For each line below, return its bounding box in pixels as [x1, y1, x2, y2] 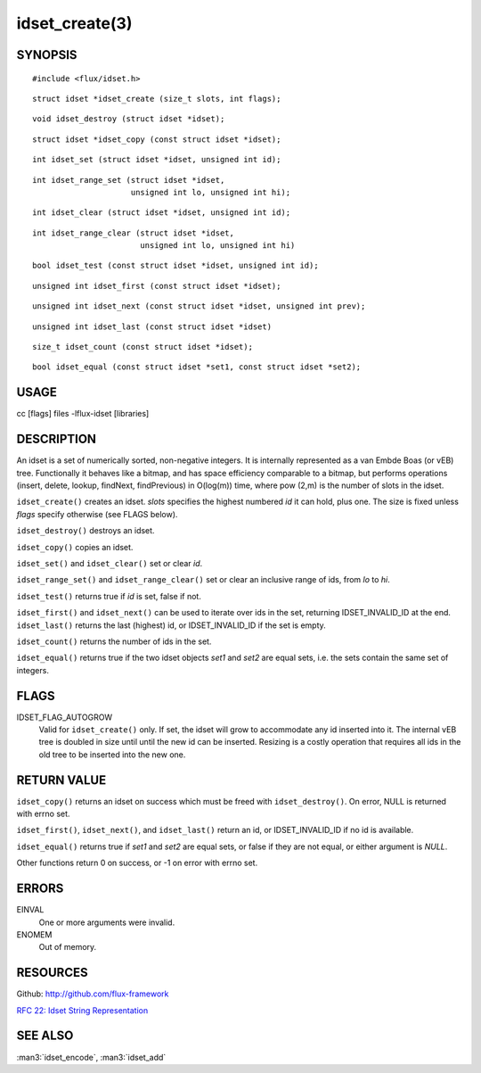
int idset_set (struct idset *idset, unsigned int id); [32, 154, 281, 165]
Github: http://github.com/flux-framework [16, 988, 169, 999]
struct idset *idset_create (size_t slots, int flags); [32, 94, 281, 103]
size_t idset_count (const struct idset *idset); [32, 342, 254, 352]
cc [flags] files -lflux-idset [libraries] [16, 409, 150, 419]
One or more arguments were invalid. [38, 917, 175, 928]
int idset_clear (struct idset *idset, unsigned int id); [32, 208, 291, 218]
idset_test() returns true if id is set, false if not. [16, 590, 202, 601]
